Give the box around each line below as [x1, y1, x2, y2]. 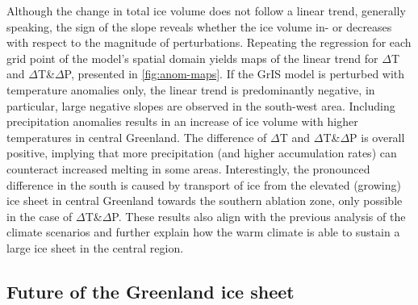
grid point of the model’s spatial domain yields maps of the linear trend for [6, 49, 378, 66]
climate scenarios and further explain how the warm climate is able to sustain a [6, 224, 400, 240]
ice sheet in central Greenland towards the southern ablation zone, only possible [6, 192, 403, 209]
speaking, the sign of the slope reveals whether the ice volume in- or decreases [6, 18, 392, 35]
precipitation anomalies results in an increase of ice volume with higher [6, 113, 358, 130]
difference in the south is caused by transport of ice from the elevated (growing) [6, 176, 401, 193]
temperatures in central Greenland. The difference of [6, 128, 267, 145]
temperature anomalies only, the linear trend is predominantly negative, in [6, 81, 375, 98]
